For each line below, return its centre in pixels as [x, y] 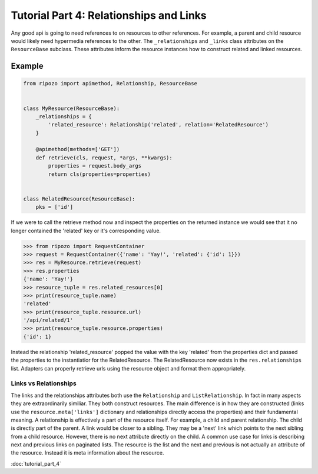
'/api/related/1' [48, 320]
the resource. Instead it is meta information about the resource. [87, 453]
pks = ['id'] [54, 207]
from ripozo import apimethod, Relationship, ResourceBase [110, 84]
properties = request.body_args [95, 166]
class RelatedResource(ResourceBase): [79, 199]
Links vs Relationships [44, 383]
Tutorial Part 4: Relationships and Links [109, 15]
